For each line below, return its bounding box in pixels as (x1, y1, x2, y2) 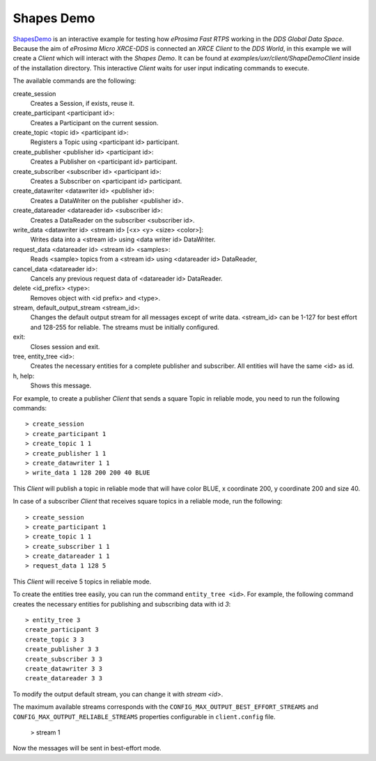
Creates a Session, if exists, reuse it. (30, 99, 135, 107)
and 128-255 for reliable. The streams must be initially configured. (30, 323, 219, 331)
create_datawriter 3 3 (25, 664, 103, 673)
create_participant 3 (25, 626, 99, 634)
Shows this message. (30, 381, 92, 390)
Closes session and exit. (30, 342, 100, 351)
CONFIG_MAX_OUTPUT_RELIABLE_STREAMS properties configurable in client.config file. (13, 712, 276, 721)
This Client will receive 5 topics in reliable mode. (13, 577, 152, 586)
